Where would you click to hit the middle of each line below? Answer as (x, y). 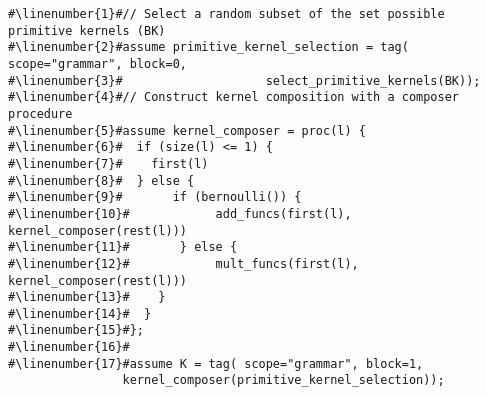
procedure (40, 113)
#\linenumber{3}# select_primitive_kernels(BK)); (244, 80)
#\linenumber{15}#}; (76, 330)
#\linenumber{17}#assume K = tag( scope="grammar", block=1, (216, 363)
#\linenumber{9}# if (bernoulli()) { (155, 197)
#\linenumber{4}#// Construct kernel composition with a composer (234, 97)
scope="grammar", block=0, (97, 63)
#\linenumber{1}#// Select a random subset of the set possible (226, 14)
